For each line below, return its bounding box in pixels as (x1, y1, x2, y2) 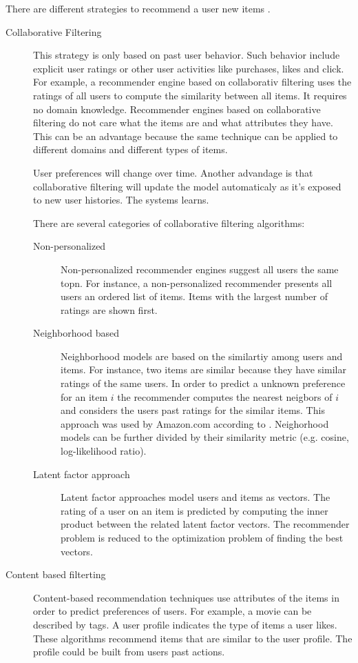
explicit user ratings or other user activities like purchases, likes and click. (33, 61, 344, 75)
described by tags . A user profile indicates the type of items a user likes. (33, 617, 337, 631)
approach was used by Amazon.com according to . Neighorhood (61, 416, 329, 431)
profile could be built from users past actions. (33, 644, 225, 659)
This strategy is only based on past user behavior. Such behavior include (33, 48, 340, 62)
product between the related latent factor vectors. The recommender (61, 517, 350, 531)
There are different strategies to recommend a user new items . (6, 1, 271, 15)
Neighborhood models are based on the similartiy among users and (61, 348, 343, 363)
